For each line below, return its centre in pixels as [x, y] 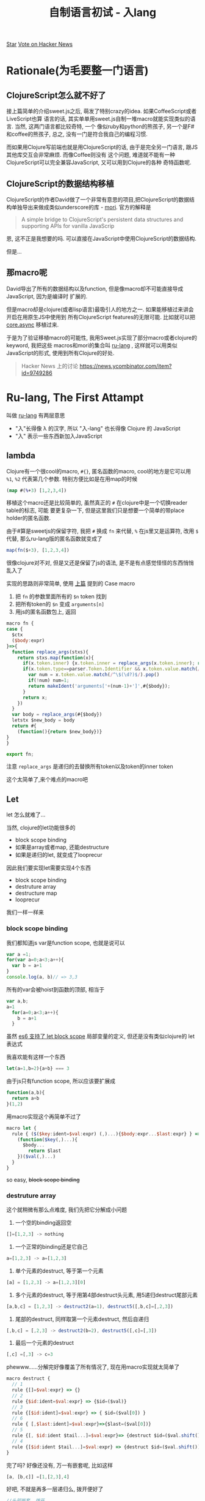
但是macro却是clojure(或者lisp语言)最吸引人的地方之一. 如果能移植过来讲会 [100, 309]
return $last [45, 1151]
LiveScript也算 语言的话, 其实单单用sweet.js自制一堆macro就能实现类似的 [98, 119]
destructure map [36, 893]
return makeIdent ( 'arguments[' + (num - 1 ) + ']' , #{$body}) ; [99, 686]
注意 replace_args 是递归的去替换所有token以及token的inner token [90, 767]
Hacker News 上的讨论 [50, 366]
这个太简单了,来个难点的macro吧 [47, 780]
